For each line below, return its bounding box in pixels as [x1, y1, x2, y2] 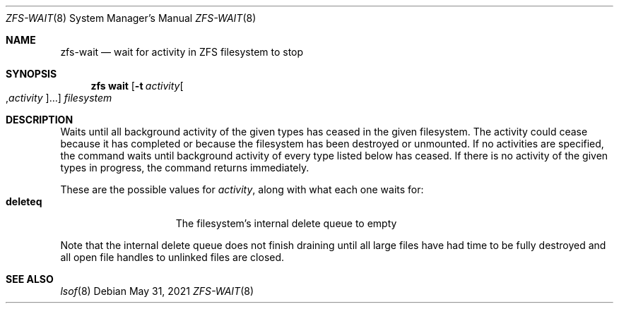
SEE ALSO [6, 273, 54, 285]
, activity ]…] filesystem [6, 92, 112, 104]
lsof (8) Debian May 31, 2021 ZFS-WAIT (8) [60, 285, 254, 297]
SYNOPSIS [6, 68, 57, 80]
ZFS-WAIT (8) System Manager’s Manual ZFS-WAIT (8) [6, 12, 257, 24]
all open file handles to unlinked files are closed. [60, 251, 285, 263]
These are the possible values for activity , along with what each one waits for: [60, 183, 424, 195]
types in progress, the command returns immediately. [60, 162, 309, 174]
